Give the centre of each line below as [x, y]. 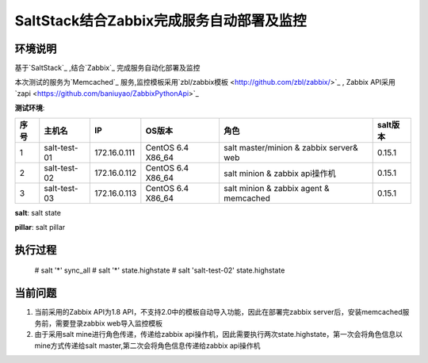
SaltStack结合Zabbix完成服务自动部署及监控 [160, 21]
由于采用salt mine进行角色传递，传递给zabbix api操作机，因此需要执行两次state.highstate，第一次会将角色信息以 [219, 334]
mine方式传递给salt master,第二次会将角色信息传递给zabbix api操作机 [147, 346]
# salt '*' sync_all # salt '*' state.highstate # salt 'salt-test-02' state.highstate [160, 270]
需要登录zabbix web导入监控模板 [109, 323]
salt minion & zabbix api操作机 [279, 173]
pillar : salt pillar [40, 227]
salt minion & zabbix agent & [276, 188]
